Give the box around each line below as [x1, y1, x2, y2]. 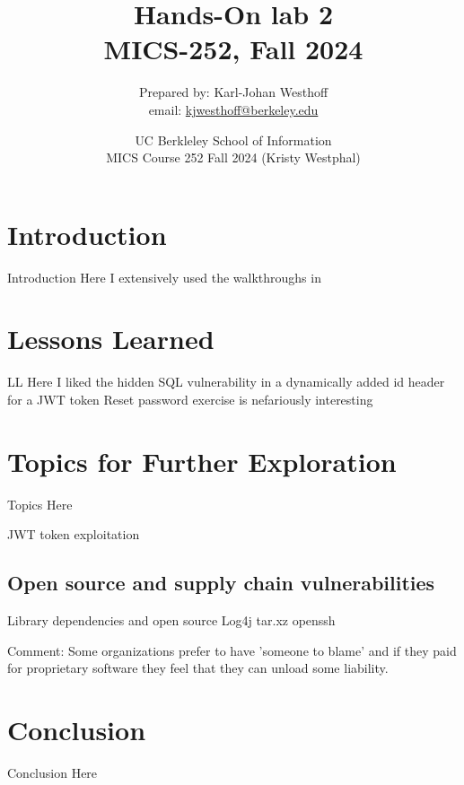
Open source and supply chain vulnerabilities [7, 569, 435, 597]
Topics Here [7, 494, 73, 513]
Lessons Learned [7, 320, 214, 357]
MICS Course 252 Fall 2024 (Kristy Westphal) [106, 148, 361, 167]
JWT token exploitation [7, 525, 140, 544]
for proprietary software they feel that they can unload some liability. [7, 659, 389, 677]
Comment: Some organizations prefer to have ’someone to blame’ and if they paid [7, 641, 457, 659]
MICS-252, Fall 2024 [103, 31, 363, 67]
